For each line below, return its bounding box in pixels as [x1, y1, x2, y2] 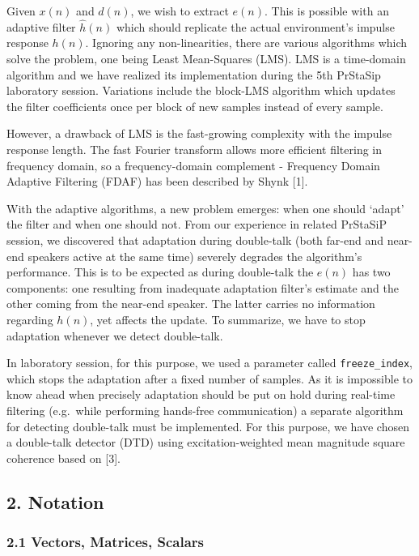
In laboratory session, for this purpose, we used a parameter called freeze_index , [6, 354, 413, 371]
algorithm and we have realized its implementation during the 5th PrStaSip [6, 66, 381, 83]
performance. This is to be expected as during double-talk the [6, 263, 314, 280]
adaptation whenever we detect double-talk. [6, 327, 223, 344]
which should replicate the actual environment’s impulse [116, 18, 395, 35]
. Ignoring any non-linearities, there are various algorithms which [85, 34, 408, 51]
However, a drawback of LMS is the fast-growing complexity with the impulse [6, 125, 392, 142]
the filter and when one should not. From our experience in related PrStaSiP [6, 216, 387, 233]
